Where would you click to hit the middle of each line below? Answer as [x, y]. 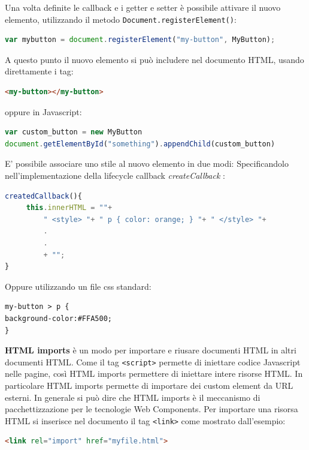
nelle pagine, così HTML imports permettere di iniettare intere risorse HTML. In [154, 373]
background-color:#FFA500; [58, 318]
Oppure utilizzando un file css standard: [78, 286]
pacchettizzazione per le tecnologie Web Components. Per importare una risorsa [152, 409]
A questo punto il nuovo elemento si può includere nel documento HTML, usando [154, 59]
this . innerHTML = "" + [69, 208]
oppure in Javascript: [43, 111]
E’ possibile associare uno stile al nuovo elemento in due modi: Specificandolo [147, 163]
